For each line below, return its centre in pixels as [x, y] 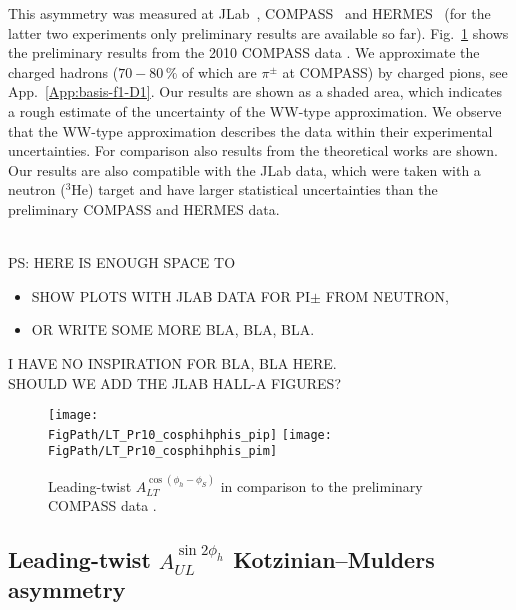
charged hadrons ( [63, 71]
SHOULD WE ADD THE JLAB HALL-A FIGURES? [174, 382]
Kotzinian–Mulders [334, 559]
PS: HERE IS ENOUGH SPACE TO [122, 262]
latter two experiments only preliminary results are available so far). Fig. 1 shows [258, 32]
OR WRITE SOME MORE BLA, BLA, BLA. [173, 329]
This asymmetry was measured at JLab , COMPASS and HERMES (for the [249, 13]
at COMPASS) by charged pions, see [395, 71]
